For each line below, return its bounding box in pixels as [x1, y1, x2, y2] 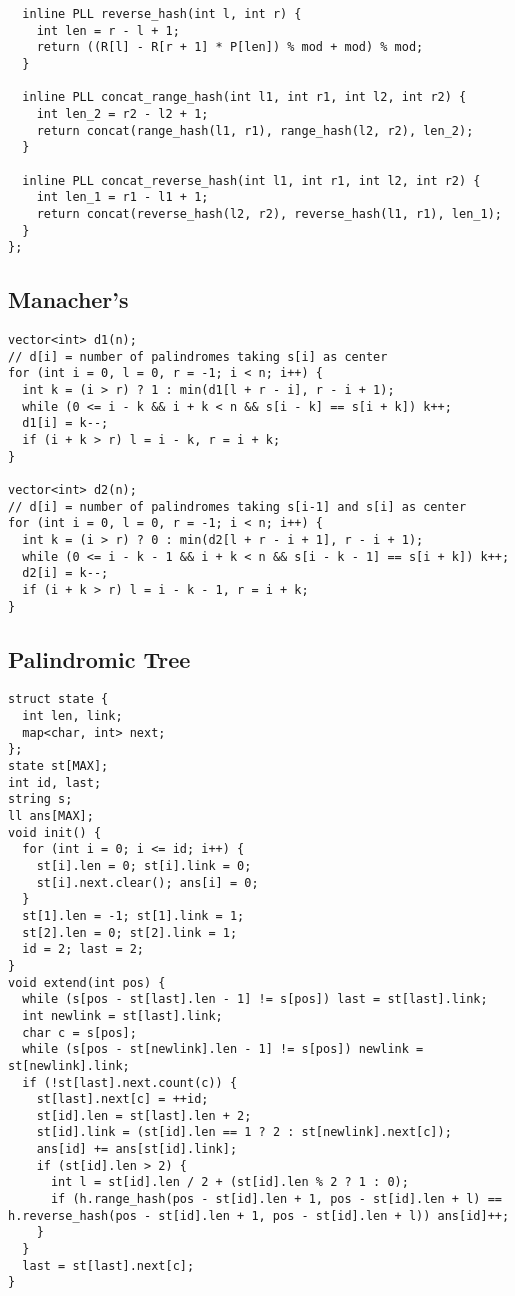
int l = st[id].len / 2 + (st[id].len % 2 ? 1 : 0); [50, 1175, 409, 1190]
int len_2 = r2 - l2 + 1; [36, 106, 209, 121]
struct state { [8, 692, 109, 707]
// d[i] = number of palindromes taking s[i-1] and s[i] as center [8, 499, 467, 514]
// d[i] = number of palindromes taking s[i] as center [8, 349, 388, 364]
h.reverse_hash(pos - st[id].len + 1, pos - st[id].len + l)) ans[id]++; [8, 1208, 510, 1223]
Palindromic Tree [8, 643, 191, 674]
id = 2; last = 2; [22, 942, 145, 957]
